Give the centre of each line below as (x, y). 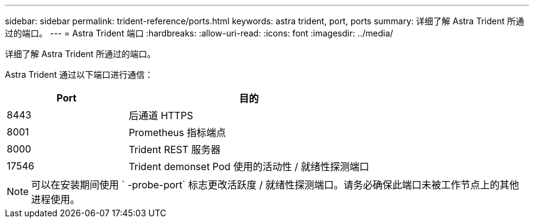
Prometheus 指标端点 (177, 132)
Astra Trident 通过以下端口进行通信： (79, 74)
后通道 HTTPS (161, 115)
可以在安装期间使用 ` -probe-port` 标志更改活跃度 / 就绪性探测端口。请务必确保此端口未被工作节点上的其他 (275, 185)
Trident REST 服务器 (175, 149)
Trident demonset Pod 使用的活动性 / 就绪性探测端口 (249, 166)
